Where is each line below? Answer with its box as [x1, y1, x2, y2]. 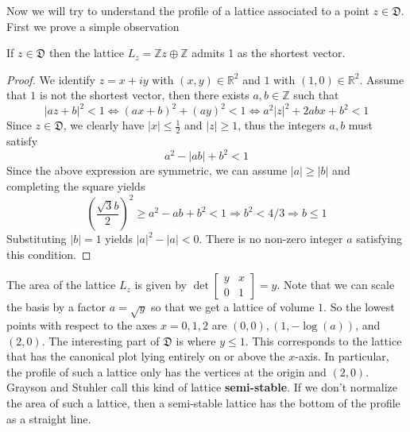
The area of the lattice [6, 276, 116, 293]
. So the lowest [323, 299, 395, 315]
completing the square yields [6, 177, 145, 194]
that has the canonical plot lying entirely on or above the [6, 348, 285, 364]
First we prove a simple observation [6, 17, 180, 34]
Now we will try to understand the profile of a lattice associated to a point [6, 2, 369, 18]
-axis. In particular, [295, 348, 389, 364]
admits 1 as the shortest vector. [191, 44, 346, 61]
